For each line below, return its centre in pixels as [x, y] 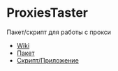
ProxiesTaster [47, 13]
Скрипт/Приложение [48, 60]
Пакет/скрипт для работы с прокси [59, 32]
